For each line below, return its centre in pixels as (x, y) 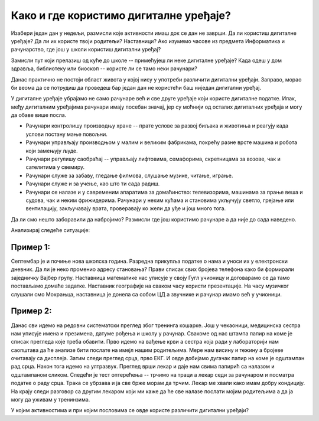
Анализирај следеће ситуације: (51, 230)
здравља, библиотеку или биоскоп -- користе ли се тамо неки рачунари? (104, 68)
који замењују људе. (52, 151)
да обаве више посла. (39, 115)
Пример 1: (30, 247)
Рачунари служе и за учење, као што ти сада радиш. (93, 184)
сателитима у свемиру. (55, 167)
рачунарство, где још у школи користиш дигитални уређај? (86, 50)
